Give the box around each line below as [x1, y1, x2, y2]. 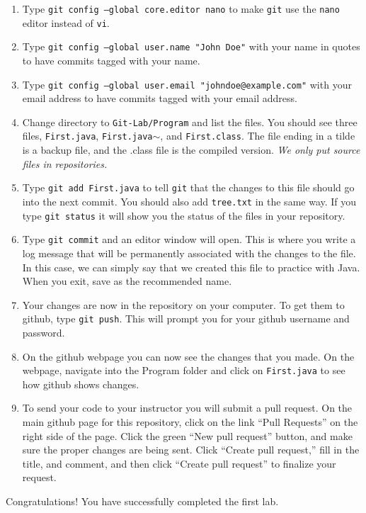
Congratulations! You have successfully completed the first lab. [6, 493, 279, 508]
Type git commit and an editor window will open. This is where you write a [22, 232, 356, 247]
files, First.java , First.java [22, 128, 153, 143]
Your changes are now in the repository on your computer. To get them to [22, 297, 345, 312]
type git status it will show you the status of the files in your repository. [22, 208, 345, 222]
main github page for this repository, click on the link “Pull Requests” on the [22, 415, 358, 429]
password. [22, 325, 65, 339]
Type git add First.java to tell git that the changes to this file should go [22, 180, 355, 195]
